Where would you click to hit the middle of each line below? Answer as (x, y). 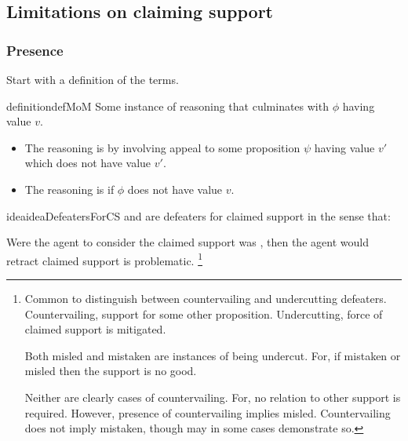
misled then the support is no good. (111, 371)
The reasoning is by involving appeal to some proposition (162, 147)
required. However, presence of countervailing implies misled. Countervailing (208, 412)
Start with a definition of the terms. (93, 79)
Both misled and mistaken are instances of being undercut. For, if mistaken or (213, 355)
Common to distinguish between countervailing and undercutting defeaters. (206, 298)
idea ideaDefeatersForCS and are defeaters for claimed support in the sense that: (199, 215)
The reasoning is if (69, 189)
